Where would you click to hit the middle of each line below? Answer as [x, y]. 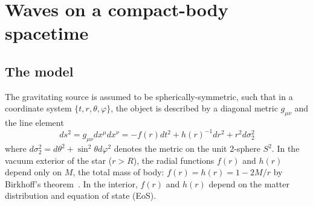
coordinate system [38, 108]
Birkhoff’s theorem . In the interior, [71, 183]
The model [39, 71]
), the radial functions [174, 160]
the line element [34, 123]
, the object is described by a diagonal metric [194, 108]
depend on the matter [249, 183]
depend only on [34, 172]
